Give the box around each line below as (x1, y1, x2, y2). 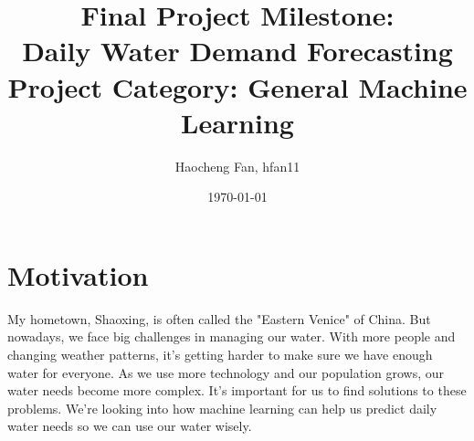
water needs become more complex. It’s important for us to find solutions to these (7, 381, 467, 400)
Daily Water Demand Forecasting (22, 32, 453, 69)
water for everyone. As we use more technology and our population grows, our (7, 362, 445, 382)
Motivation (7, 256, 149, 293)
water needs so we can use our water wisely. (7, 416, 252, 436)
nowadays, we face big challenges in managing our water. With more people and (7, 327, 456, 346)
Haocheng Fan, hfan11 (174, 156, 300, 175)
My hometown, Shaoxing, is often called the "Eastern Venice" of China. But (7, 309, 431, 328)
